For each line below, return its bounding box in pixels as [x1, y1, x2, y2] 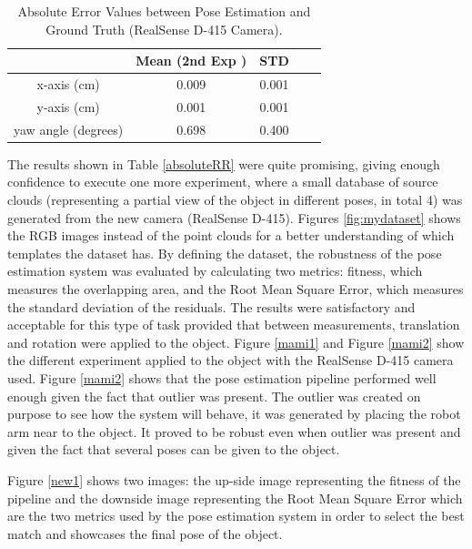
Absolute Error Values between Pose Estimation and [17, 2, 311, 20]
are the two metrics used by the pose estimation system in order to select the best [7, 506, 465, 525]
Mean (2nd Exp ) [136, 51, 247, 70]
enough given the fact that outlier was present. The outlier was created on [7, 386, 421, 405]
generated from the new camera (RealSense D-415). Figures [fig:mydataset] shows [7, 208, 461, 227]
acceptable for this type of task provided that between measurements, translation [7, 315, 460, 334]
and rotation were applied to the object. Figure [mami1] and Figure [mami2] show [7, 332, 465, 351]
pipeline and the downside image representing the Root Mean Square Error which [7, 488, 463, 507]
